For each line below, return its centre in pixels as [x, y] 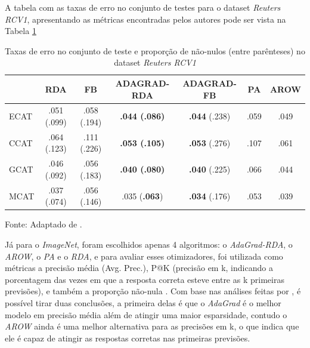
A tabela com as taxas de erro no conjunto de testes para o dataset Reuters [143, 7]
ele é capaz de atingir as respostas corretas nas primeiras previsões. [128, 338]
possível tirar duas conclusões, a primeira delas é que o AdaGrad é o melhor [143, 302]
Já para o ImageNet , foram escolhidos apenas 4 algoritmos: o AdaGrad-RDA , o [149, 244]
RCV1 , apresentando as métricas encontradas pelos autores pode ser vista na [145, 19]
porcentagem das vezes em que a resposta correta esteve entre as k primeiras [145, 279]
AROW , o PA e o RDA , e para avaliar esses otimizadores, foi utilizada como [144, 256]
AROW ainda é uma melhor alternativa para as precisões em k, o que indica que [152, 326]
